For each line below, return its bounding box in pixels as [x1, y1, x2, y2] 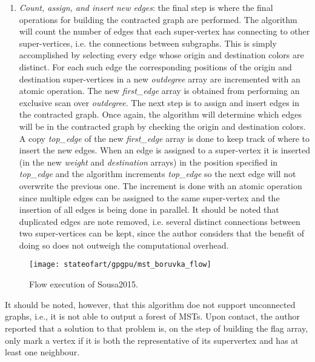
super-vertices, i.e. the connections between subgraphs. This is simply [19, 36, 277, 49]
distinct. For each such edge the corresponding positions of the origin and [19, 60, 292, 73]
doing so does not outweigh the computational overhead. [19, 238, 229, 251]
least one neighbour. [5, 346, 80, 358]
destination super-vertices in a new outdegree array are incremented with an [19, 72, 300, 85]
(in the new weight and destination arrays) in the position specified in [19, 155, 278, 168]
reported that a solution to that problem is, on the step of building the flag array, [5, 321, 308, 334]
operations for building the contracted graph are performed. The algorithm [19, 13, 297, 25]
